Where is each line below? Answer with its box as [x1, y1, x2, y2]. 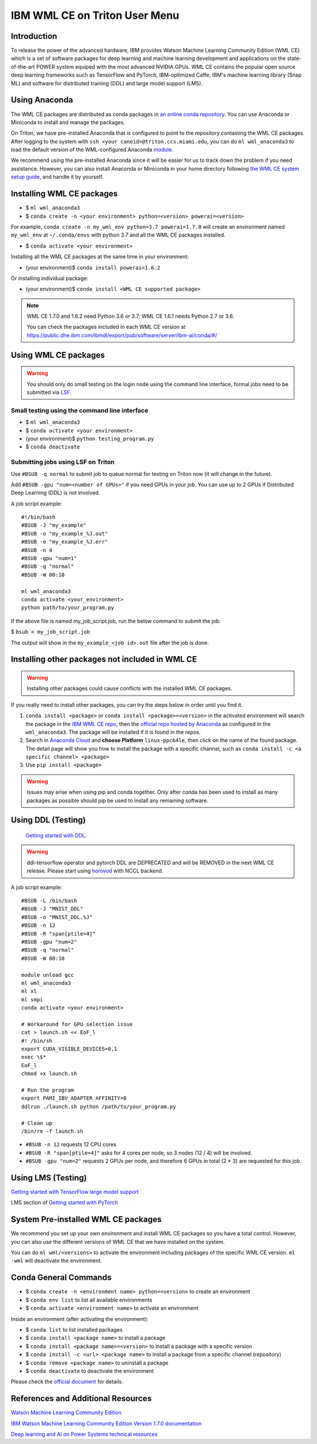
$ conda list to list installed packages [25, 1326, 123, 1333]
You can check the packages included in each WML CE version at [26, 324, 186, 331]
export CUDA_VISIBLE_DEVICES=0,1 [21, 1046, 117, 1053]
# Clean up [21, 1120, 53, 1126]
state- [286, 55, 302, 62]
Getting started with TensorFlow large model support [11, 1189, 139, 1195]
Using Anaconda [11, 95, 73, 105]
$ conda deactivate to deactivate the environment [25, 1367, 154, 1374]
